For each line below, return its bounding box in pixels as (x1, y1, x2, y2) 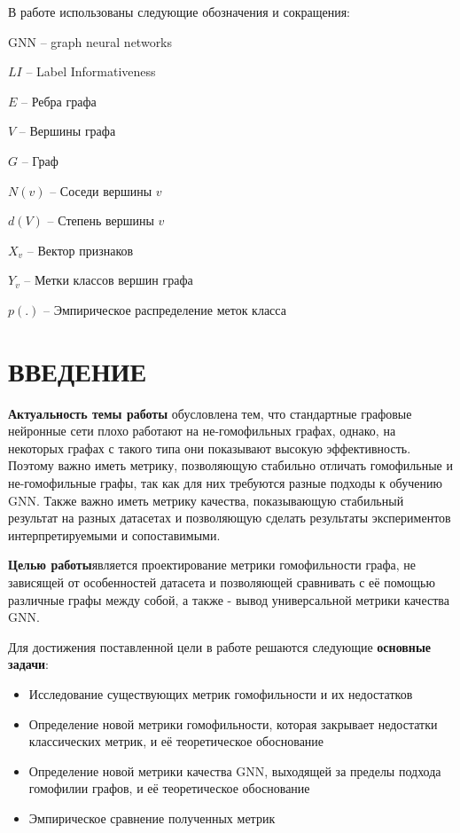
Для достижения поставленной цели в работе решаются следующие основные (8, 637, 432, 656)
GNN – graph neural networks (8, 32, 173, 51)
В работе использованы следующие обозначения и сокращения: (8, 3, 350, 20)
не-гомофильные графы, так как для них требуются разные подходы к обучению (8, 474, 442, 492)
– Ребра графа (21, 91, 97, 110)
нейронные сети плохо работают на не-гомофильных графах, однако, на (8, 421, 396, 440)
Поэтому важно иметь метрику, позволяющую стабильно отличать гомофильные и (8, 456, 453, 475)
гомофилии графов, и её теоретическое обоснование (28, 779, 310, 798)
